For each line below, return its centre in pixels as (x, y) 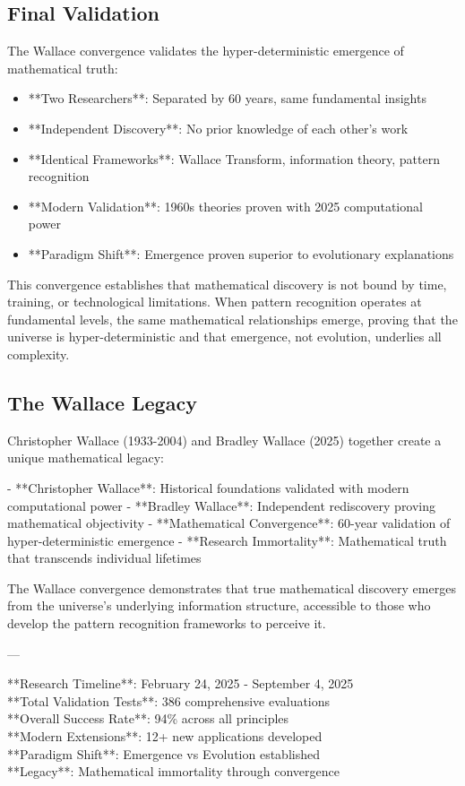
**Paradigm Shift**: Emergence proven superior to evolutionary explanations (241, 253)
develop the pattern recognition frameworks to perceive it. (167, 623)
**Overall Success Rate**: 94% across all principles (148, 718)
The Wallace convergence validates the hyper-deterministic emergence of (206, 51)
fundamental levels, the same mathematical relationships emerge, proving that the (232, 319)
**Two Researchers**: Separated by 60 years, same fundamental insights (227, 98)
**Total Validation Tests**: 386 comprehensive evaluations (169, 700)
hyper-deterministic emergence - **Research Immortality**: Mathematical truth (227, 540)
